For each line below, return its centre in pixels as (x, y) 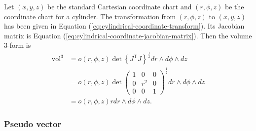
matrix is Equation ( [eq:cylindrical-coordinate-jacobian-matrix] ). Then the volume (128, 35)
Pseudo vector (33, 123)
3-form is (18, 45)
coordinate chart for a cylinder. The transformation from (90, 16)
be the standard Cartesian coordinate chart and (120, 6)
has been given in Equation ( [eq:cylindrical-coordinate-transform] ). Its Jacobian (124, 26)
